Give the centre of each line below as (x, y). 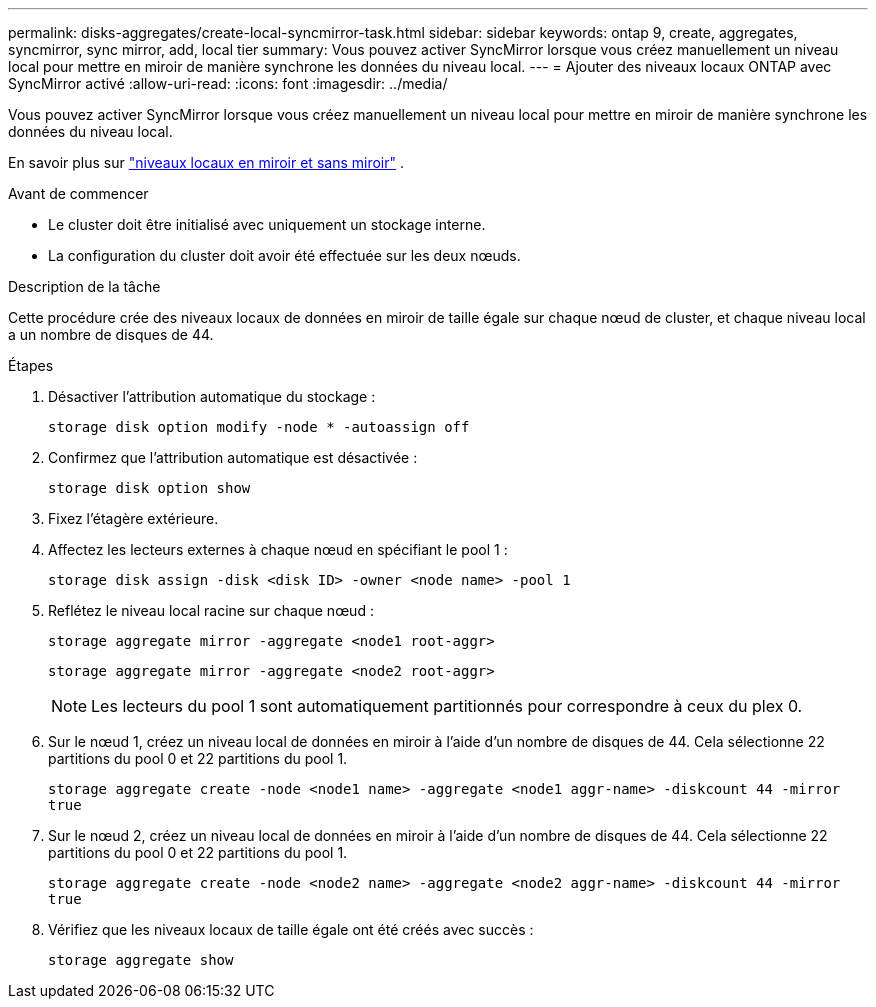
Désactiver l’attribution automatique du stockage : (212, 396)
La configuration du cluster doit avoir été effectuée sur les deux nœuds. (284, 255)
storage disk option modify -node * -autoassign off (259, 427)
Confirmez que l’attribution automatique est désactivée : (233, 457)
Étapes (31, 365)
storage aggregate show (141, 960)
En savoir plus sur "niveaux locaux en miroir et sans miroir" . (206, 162)
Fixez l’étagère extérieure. (133, 518)
